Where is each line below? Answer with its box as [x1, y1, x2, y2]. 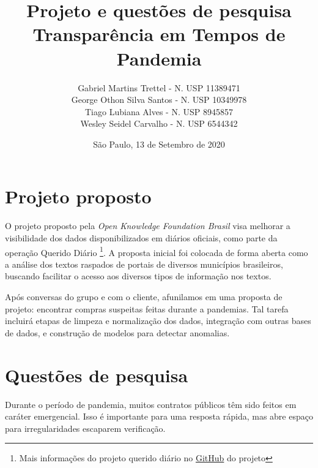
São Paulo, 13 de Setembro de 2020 [93, 137, 225, 150]
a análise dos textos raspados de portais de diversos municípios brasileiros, [5, 257, 283, 270]
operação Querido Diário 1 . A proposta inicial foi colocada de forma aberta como [5, 244, 308, 259]
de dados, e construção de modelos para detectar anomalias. [5, 326, 230, 339]
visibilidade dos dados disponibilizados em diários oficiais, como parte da [5, 232, 278, 244]
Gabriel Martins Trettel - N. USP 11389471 [78, 81, 240, 94]
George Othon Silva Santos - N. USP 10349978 [71, 93, 247, 106]
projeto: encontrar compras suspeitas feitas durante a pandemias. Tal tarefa [5, 302, 289, 315]
